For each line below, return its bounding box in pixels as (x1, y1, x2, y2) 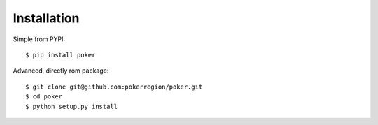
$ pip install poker (25, 51, 96, 59)
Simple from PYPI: (13, 35, 66, 43)
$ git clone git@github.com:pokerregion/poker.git (25, 82, 203, 91)
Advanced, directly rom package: (13, 66, 109, 75)
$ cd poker (25, 93, 63, 101)
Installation (13, 10, 80, 26)
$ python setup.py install (25, 102, 118, 110)
